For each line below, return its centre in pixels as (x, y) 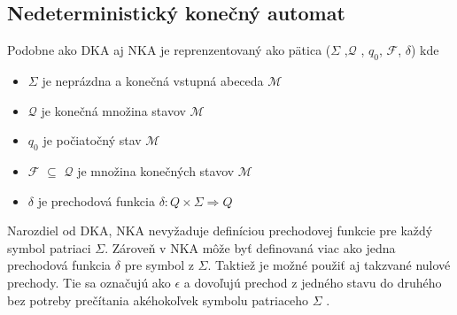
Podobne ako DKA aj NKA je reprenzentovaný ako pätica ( (169, 50)
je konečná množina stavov (113, 110)
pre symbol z (159, 265)
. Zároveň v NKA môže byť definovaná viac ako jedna (250, 247)
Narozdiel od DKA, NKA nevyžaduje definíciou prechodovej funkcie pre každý (220, 230)
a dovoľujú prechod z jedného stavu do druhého (313, 282)
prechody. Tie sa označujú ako (89, 282)
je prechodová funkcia (96, 200)
